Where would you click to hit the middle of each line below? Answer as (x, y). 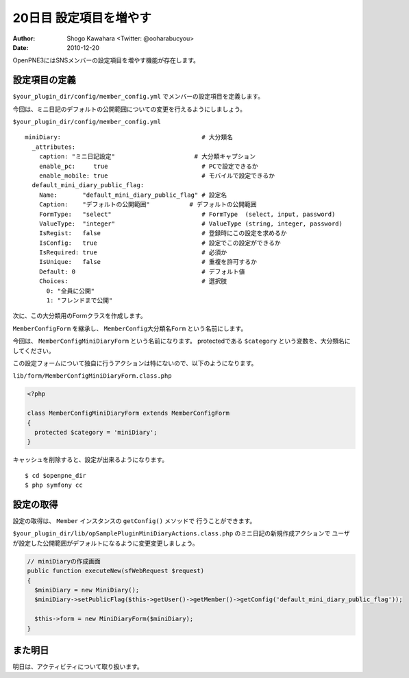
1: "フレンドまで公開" (79, 301)
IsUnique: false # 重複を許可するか (148, 262)
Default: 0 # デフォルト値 (142, 271)
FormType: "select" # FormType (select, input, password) (187, 214)
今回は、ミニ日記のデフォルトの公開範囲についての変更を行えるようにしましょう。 (129, 109)
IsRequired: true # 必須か (133, 253)
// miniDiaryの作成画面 (64, 561)
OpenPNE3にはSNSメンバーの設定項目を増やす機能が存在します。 (106, 60)
